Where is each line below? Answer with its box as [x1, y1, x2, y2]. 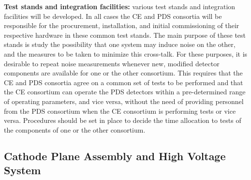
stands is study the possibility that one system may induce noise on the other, [4, 39, 236, 49]
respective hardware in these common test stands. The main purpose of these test [4, 30, 246, 40]
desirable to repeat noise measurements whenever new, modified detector [4, 58, 220, 68]
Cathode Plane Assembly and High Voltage [4, 148, 226, 163]
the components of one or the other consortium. [4, 124, 146, 135]
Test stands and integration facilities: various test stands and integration [4, 1, 236, 11]
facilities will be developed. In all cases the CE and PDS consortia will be [4, 11, 222, 21]
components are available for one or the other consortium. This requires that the [4, 68, 243, 78]
